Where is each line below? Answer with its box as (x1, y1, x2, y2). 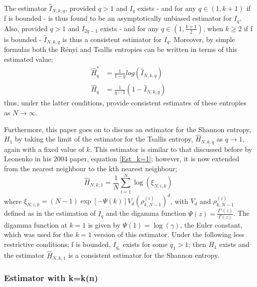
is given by (88, 219, 121, 230)
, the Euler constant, (180, 219, 243, 230)
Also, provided (4, 23, 48, 33)
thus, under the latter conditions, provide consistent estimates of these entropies (4, 97, 247, 108)
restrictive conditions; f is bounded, (4, 239, 111, 249)
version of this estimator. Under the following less (94, 229, 244, 239)
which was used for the (4, 229, 73, 239)
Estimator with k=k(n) (4, 272, 98, 284)
